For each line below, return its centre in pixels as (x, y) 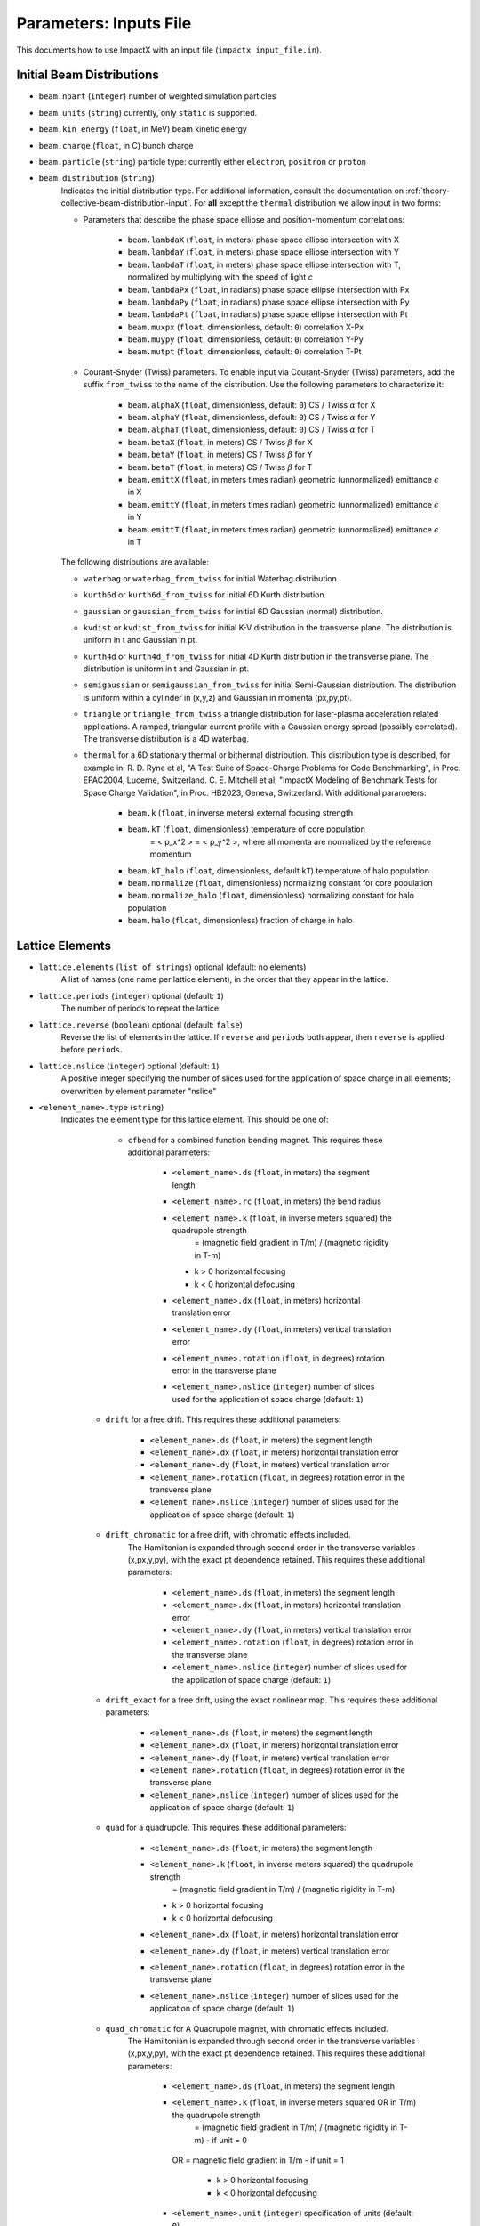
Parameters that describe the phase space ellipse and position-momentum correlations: (244, 219)
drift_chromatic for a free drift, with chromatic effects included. (228, 1535)
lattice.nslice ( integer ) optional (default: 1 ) (129, 1066)
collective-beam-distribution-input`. (127, 203)
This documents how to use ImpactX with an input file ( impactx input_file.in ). (169, 50)
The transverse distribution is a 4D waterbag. (166, 739)
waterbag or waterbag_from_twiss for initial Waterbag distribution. (211, 578)
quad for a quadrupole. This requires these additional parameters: (226, 1828)
